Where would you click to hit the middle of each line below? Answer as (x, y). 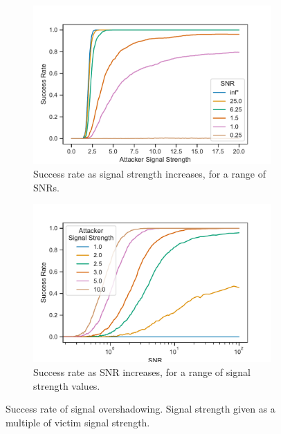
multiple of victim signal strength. (78, 422)
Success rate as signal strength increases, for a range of (149, 173)
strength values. (67, 385)
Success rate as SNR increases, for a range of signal (142, 372)
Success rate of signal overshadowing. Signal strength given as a (140, 409)
